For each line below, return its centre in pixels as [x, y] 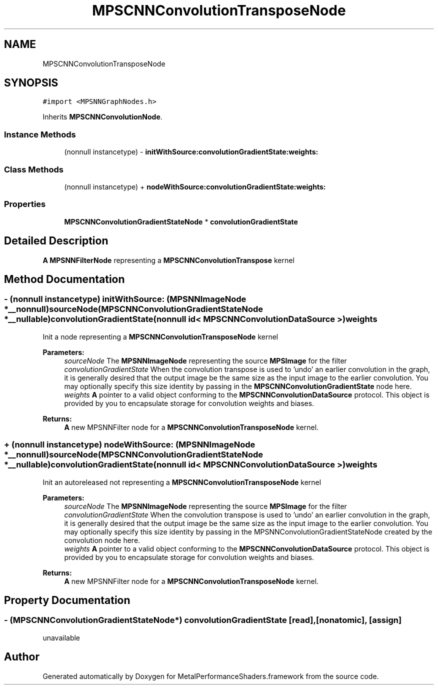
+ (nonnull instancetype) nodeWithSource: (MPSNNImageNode [130, 445]
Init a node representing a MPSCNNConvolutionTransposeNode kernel [160, 336]
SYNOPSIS [31, 83]
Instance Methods [40, 134]
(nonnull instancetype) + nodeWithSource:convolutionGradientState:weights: [195, 186]
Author [22, 657]
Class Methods [34, 169]
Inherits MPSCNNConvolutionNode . [102, 117]
